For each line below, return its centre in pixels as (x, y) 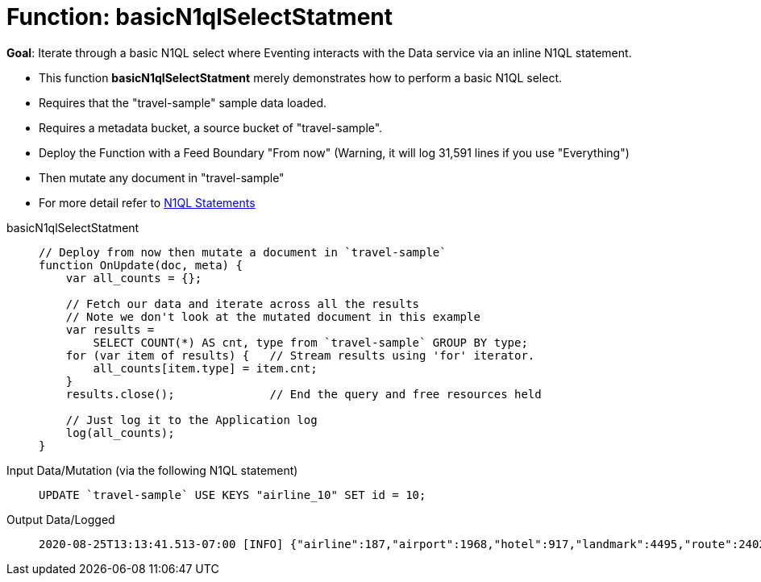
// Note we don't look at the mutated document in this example (273, 316)
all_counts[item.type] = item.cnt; (205, 368)
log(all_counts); (120, 432)
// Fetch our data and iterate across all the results (243, 303)
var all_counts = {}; (134, 278)
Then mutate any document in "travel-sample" (162, 177)
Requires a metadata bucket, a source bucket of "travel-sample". (211, 127)
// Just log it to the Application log (191, 420)
